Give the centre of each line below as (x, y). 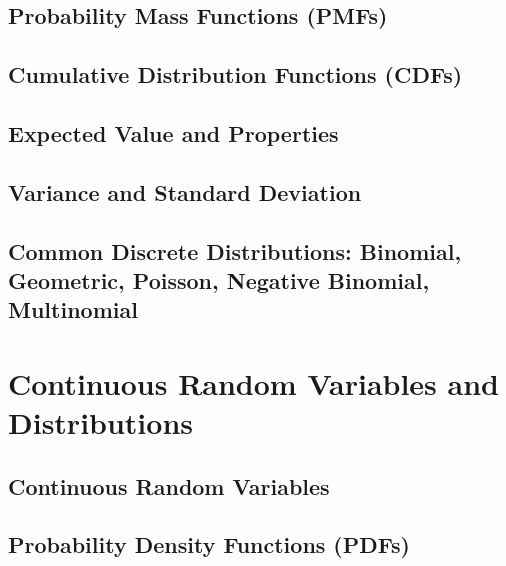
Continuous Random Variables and (253, 382)
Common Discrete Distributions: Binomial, (235, 250)
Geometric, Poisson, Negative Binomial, (219, 279)
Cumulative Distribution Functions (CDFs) (235, 74)
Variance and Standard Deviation (185, 191)
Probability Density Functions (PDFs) (209, 544)
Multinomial (73, 309)
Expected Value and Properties (173, 132)
